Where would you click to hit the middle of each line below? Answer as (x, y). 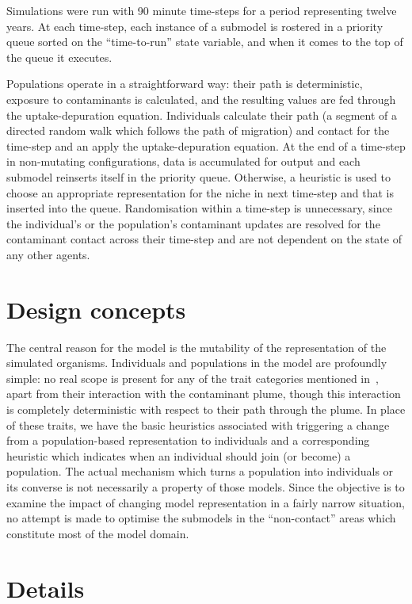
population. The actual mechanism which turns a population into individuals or (200, 471)
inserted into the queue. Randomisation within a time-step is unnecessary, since (199, 208)
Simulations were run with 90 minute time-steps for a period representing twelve (202, 10)
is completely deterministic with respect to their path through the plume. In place (206, 409)
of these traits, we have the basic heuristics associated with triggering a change (198, 424)
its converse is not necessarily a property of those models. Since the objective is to (206, 486)
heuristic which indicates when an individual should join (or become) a (179, 455)
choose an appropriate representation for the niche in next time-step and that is (200, 192)
